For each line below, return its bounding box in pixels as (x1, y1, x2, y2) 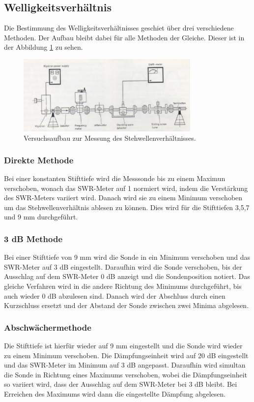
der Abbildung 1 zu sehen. (4, 42, 83, 52)
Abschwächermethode (4, 321, 91, 333)
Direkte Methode (4, 154, 74, 166)
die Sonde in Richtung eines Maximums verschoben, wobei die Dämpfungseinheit (4, 369, 248, 379)
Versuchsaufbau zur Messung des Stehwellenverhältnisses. (24, 133, 196, 143)
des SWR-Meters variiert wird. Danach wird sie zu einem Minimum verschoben (4, 192, 243, 203)
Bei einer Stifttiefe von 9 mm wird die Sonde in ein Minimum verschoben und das (4, 252, 250, 262)
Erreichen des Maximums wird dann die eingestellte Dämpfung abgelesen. (4, 389, 226, 399)
